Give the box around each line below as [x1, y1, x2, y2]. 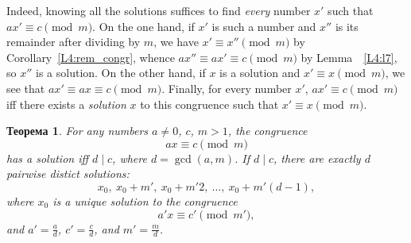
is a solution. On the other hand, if [36, 64, 206, 81]
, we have [153, 33, 199, 50]
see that [6, 79, 45, 96]
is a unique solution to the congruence [52, 192, 238, 209]
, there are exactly [273, 149, 361, 166]
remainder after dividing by [6, 33, 141, 50]
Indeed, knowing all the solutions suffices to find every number [6, 2, 311, 18]
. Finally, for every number [161, 79, 292, 96]
